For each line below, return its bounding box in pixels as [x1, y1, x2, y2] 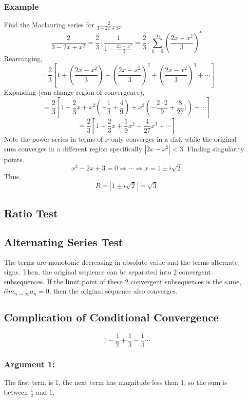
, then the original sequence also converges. [49, 286, 178, 296]
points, [4, 154, 24, 164]
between [4, 386, 28, 397]
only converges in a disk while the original [111, 134, 237, 144]
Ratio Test [4, 205, 58, 220]
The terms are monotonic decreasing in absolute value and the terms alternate [4, 257, 238, 267]
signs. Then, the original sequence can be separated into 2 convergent [4, 266, 211, 276]
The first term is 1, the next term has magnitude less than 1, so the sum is [4, 377, 228, 387]
